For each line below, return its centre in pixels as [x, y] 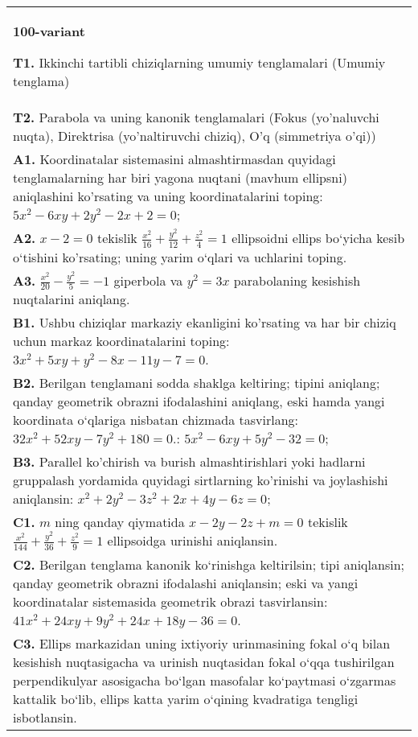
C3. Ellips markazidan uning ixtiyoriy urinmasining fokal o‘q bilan [202, 643]
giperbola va [148, 280]
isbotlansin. [45, 717]
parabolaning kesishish [297, 280]
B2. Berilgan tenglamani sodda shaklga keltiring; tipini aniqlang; [197, 383]
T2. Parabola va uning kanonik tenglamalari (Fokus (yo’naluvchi [196, 117]
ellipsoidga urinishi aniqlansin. [193, 541]
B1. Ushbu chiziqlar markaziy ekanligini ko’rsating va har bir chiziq [205, 323]
